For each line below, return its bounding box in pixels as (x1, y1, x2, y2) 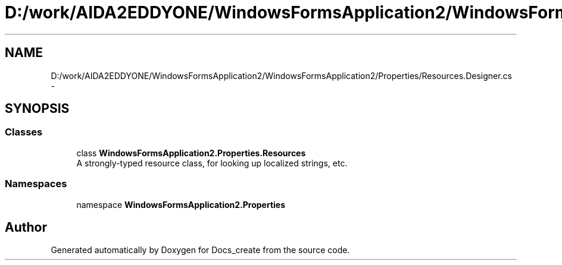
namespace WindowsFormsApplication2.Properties (76, 199, 286, 210)
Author (5, 219, 47, 235)
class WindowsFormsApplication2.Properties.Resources (76, 147, 306, 158)
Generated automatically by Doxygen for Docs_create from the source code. (51, 245, 350, 255)
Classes (5, 126, 43, 138)
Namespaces (5, 178, 67, 190)
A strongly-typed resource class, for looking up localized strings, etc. (76, 157, 348, 168)
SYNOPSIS (5, 101, 70, 116)
